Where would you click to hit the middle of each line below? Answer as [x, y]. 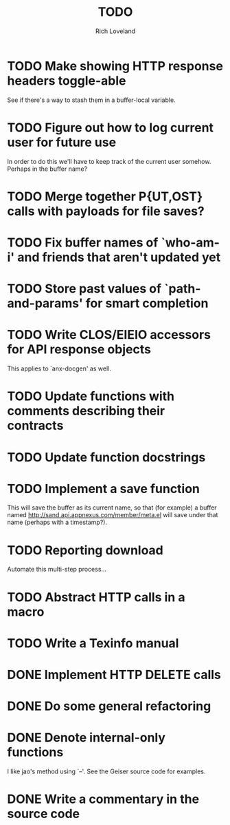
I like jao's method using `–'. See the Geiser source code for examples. [106, 771]
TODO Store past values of [84, 289]
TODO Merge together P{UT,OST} [105, 196]
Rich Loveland [115, 31]
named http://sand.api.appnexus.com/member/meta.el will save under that [113, 515]
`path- [182, 289]
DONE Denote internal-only [87, 738]
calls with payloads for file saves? [106, 211]
